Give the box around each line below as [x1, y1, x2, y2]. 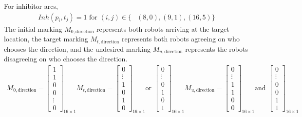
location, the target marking [4, 34, 88, 44]
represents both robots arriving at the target [96, 23, 229, 34]
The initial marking [4, 23, 62, 34]
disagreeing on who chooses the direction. [4, 53, 128, 63]
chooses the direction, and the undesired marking [4, 43, 151, 54]
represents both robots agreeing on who [121, 34, 240, 44]
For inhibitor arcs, [4, 1, 58, 11]
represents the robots [185, 43, 248, 54]
